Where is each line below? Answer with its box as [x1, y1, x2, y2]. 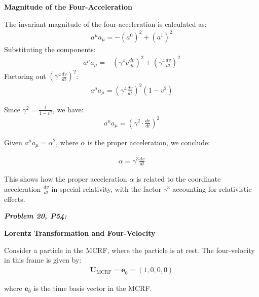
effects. [4, 193, 25, 204]
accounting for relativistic [172, 183, 252, 194]
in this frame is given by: [4, 254, 82, 265]
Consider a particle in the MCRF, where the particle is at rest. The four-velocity [4, 244, 255, 255]
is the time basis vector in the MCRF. [33, 282, 152, 293]
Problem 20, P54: [4, 210, 67, 221]
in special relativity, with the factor [51, 183, 161, 194]
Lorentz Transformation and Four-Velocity [4, 227, 156, 238]
